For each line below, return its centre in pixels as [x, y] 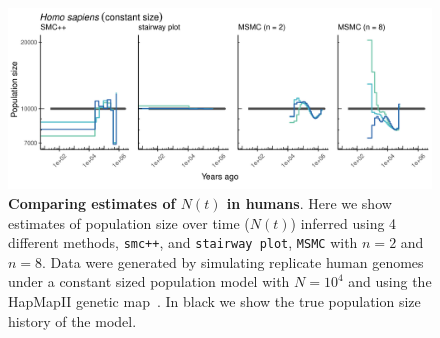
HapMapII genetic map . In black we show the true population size [214, 300]
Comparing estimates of [92, 202]
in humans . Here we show [309, 202]
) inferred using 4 [343, 222]
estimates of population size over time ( [129, 222]
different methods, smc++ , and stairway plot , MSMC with [183, 242]
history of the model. [72, 320]
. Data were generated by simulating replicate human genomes [233, 261]
